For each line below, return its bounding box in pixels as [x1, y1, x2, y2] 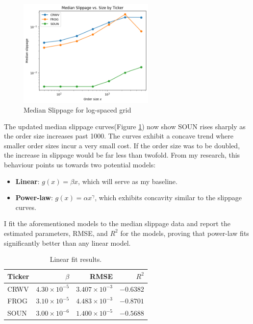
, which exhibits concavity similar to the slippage [95, 192, 242, 203]
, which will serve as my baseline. [78, 176, 177, 186]
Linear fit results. [50, 254, 102, 264]
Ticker [7, 271, 29, 281]
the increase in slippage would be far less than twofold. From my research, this [4, 150, 240, 160]
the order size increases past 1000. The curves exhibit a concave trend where [4, 131, 233, 141]
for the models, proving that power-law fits [120, 228, 249, 238]
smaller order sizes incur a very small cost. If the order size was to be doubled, [4, 140, 240, 150]
